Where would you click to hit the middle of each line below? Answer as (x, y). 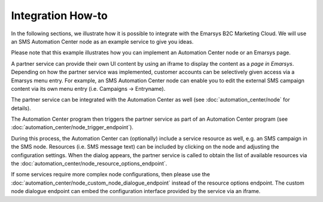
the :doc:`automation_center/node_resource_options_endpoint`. (89, 164)
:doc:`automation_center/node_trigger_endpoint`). (72, 127)
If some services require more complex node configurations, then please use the (111, 175)
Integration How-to (59, 16)
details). (21, 108)
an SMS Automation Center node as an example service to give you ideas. (102, 41)
